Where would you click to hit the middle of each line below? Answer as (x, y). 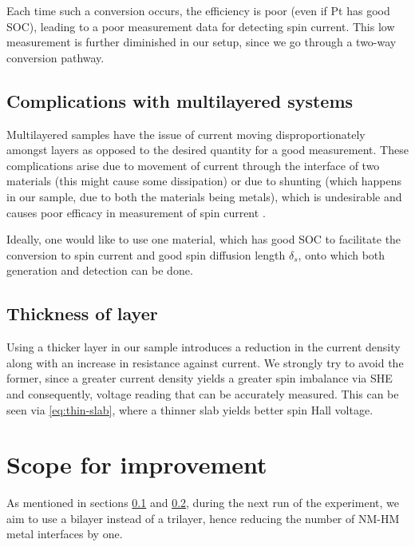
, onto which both (342, 254)
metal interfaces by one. (65, 534)
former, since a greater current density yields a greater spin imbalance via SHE (200, 378)
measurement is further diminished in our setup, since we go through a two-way (202, 42)
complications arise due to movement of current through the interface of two (193, 165)
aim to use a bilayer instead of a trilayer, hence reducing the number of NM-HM (203, 518)
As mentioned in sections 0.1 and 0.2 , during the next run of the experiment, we (203, 503)
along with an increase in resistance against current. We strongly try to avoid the (205, 362)
